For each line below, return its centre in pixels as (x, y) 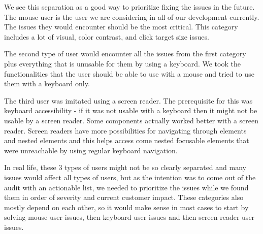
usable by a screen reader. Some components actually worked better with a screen (131, 120)
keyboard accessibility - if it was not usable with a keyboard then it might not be (131, 110)
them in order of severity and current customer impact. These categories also (124, 197)
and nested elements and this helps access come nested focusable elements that (127, 140)
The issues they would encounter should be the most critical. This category (121, 27)
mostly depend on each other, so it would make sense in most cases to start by (126, 207)
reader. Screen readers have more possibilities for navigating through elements (125, 130)
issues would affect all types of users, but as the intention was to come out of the (130, 177)
